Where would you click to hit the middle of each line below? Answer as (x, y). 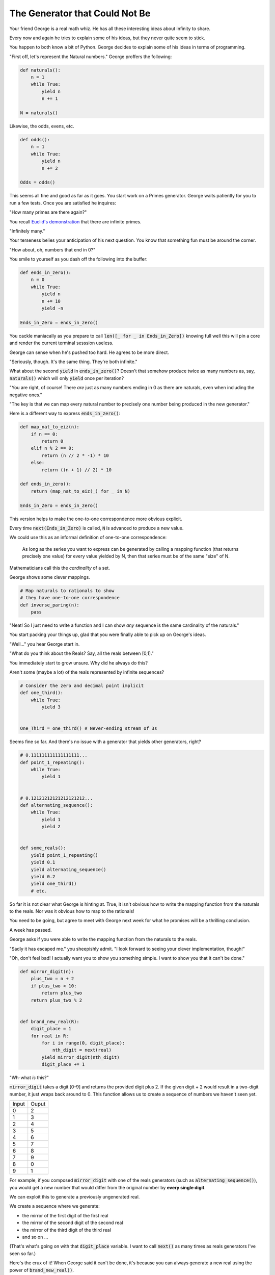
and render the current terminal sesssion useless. (61, 343)
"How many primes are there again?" (48, 212)
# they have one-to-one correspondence (70, 598)
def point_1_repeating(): (52, 762)
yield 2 (51, 827)
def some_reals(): (43, 848)
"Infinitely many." (27, 231)
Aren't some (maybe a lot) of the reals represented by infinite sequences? (87, 672)
